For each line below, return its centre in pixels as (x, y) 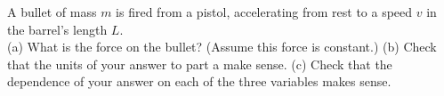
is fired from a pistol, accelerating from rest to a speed (264, 12)
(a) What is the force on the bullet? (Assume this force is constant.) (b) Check (222, 47)
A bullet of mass (52, 12)
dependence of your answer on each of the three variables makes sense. (199, 81)
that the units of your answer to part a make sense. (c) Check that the (200, 64)
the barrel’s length (57, 29)
